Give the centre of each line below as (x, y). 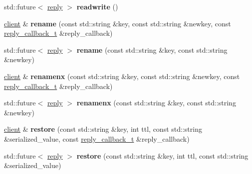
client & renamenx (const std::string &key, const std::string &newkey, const (122, 76)
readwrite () (97, 6)
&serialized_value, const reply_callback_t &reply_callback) (97, 138)
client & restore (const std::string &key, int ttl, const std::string (103, 129)
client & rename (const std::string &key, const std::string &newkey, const (118, 23)
